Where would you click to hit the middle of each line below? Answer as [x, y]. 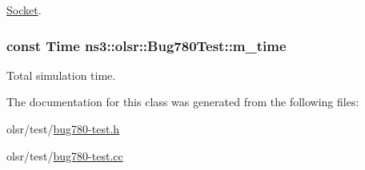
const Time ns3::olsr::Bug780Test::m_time [146, 45]
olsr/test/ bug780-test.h [63, 128]
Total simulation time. [61, 75]
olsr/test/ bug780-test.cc [65, 155]
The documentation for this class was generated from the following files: [183, 102]
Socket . [24, 10]
